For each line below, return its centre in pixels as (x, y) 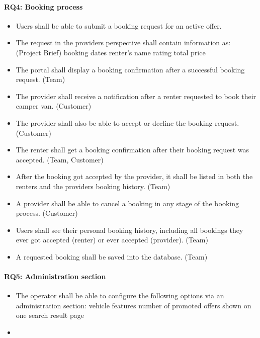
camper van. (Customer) (54, 106)
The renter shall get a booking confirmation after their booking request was (133, 150)
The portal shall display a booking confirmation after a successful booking (130, 69)
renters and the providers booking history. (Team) (93, 186)
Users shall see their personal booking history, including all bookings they (129, 230)
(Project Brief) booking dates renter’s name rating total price (111, 52)
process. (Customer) (47, 213)
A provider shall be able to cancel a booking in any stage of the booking (127, 203)
